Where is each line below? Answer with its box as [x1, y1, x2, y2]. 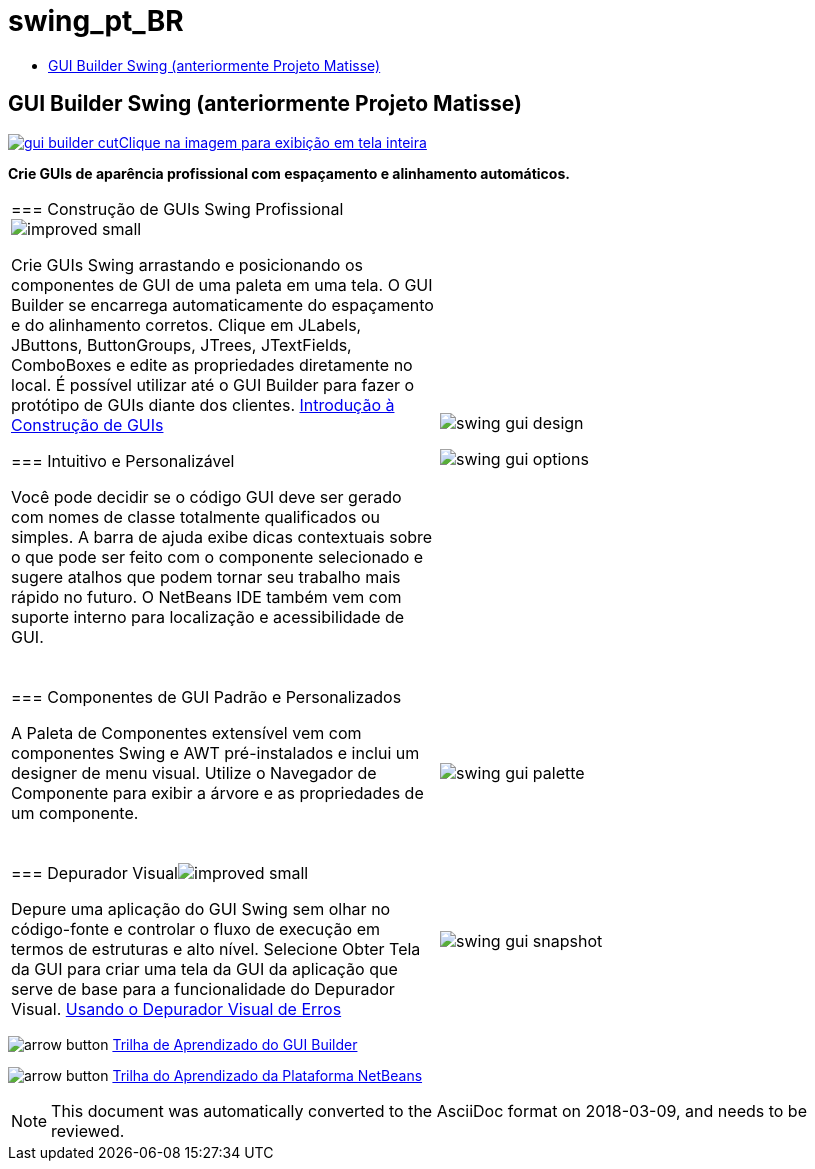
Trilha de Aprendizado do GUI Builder [112, 1035, 358, 1053]
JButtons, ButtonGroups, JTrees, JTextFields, [11, 334, 352, 355]
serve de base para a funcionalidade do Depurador [11, 978, 395, 999]
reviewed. [51, 1120, 125, 1141]
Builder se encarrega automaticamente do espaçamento [11, 294, 434, 315]
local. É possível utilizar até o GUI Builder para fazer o [11, 374, 415, 395]
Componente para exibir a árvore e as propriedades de [11, 782, 424, 803]
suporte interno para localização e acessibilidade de [11, 606, 405, 627]
